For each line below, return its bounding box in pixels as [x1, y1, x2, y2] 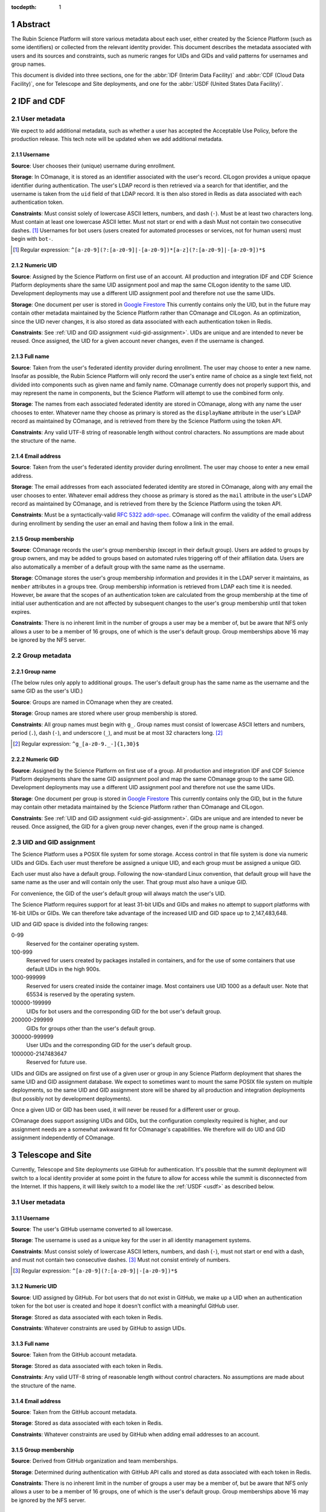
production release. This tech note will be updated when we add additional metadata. [11, 135, 223, 143]
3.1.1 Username [11, 1214, 50, 1222]
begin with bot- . [11, 235, 54, 242]
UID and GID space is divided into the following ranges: [11, 920, 149, 928]
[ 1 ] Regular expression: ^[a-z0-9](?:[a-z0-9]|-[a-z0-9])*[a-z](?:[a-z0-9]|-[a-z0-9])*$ [13, 246, 266, 253]
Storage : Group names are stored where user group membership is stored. [11, 709, 197, 717]
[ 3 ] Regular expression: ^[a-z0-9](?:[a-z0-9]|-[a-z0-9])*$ [13, 1267, 177, 1274]
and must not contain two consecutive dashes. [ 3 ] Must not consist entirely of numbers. [11, 1256, 231, 1263]
